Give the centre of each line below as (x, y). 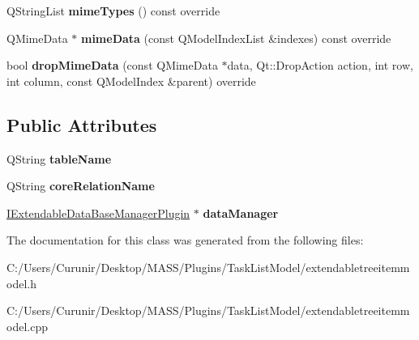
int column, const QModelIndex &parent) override (131, 81)
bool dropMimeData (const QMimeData (112, 65)
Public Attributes (82, 124)
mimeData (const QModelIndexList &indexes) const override (236, 38)
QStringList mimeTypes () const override (113, 11)
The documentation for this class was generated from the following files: (185, 240)
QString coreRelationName (81, 186)
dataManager (241, 212)
